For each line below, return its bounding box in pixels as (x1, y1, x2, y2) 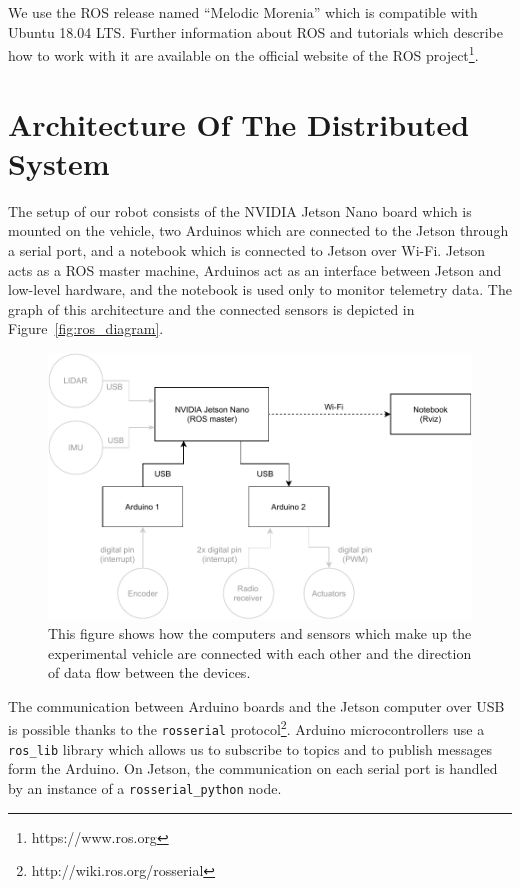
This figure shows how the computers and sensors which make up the (48, 623, 472, 644)
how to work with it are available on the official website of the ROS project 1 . (8, 42, 479, 65)
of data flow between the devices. (48, 662, 251, 683)
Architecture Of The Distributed (8, 103, 470, 144)
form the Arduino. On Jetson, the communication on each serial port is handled (8, 758, 498, 779)
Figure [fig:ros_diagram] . (8, 318, 164, 339)
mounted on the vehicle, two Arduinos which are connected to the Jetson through (8, 220, 509, 241)
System (8, 142, 110, 183)
